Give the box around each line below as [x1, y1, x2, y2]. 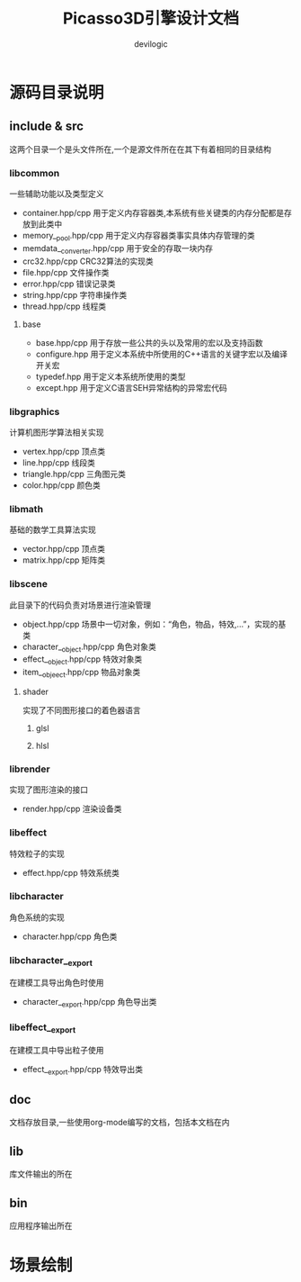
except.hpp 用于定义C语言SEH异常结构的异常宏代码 [35, 382, 227, 393]
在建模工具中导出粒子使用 [9, 1044, 104, 1055]
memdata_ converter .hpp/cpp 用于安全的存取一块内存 [22, 242, 214, 256]
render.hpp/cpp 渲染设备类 [22, 803, 122, 815]
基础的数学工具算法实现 [9, 524, 96, 536]
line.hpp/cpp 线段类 [22, 456, 96, 468]
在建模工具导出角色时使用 [9, 978, 104, 989]
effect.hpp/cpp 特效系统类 [22, 867, 120, 878]
